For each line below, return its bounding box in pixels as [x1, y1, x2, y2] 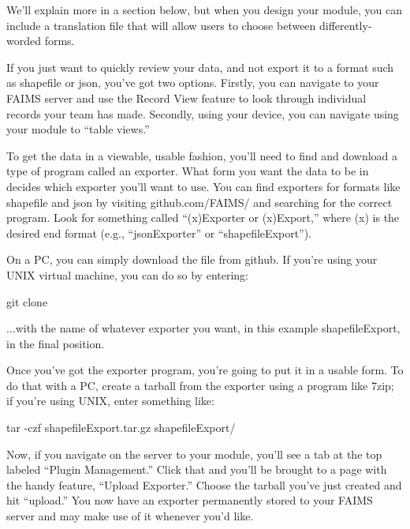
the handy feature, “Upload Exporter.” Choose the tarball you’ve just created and [6, 476, 402, 493]
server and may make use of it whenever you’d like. [6, 508, 254, 524]
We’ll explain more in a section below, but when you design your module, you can [6, 2, 402, 17]
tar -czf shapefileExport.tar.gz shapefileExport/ [6, 419, 236, 436]
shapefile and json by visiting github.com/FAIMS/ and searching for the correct [6, 193, 393, 210]
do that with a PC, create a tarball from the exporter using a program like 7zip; [6, 377, 394, 393]
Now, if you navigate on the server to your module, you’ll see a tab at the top [6, 445, 382, 462]
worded [6, 32, 41, 49]
